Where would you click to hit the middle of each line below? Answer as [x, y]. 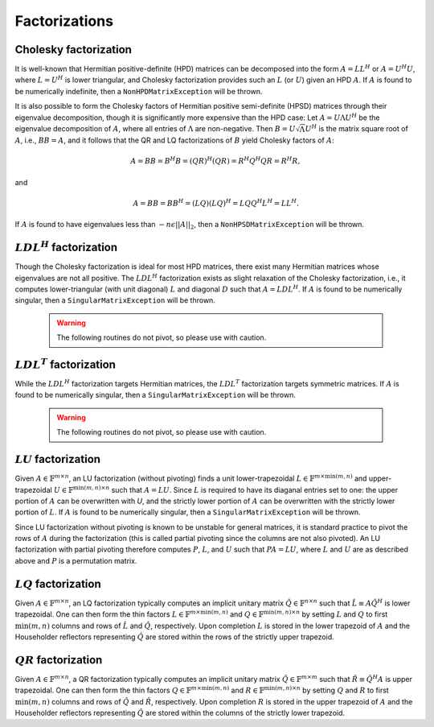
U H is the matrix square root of [357, 128]
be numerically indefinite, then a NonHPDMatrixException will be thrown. [139, 91]
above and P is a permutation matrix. [76, 560]
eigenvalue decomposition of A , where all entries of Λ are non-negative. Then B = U [156, 129]
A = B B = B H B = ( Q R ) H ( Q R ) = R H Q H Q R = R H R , [215, 161]
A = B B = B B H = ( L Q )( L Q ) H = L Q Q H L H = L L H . [216, 202]
